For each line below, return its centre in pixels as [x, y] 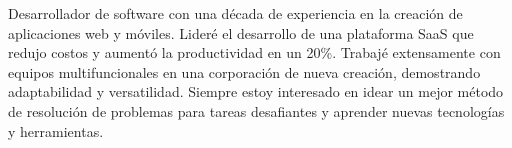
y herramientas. [56, 130]
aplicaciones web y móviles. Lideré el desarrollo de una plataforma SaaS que [241, 32]
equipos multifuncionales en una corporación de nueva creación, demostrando [244, 71]
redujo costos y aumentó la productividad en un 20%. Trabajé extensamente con [254, 52]
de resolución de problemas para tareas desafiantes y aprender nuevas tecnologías [256, 110]
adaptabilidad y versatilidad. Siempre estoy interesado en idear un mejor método [256, 91]
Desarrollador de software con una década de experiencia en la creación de [235, 13]
